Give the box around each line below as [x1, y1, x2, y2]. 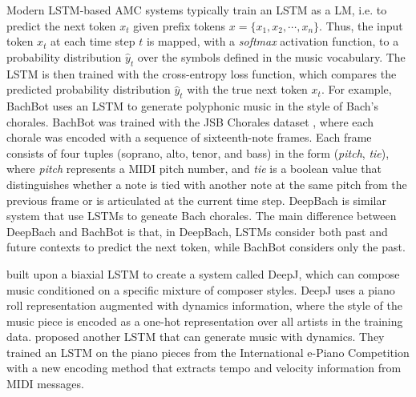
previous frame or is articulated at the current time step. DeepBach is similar [6, 191, 386, 208]
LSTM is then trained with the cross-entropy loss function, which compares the [6, 65, 397, 82]
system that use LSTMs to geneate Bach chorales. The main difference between [6, 207, 397, 224]
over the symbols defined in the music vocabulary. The [137, 48, 406, 65]
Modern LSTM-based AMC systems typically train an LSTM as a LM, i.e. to [6, 2, 387, 18]
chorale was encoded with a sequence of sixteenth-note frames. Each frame [6, 129, 372, 146]
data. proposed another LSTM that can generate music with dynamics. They [6, 328, 385, 345]
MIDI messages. [6, 375, 84, 392]
